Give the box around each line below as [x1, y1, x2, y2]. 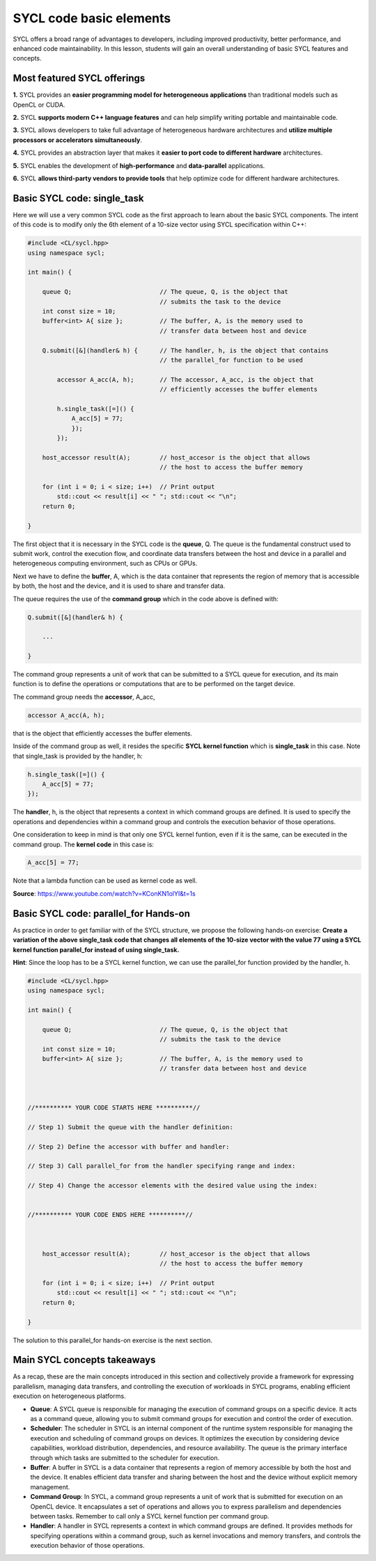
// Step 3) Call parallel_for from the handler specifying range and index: [27, 1162, 296, 1170]
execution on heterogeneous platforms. [13, 1392, 126, 1400]
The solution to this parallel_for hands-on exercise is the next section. [13, 1336, 212, 1344]
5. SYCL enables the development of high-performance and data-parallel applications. [13, 161, 265, 170]
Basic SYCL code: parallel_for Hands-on [13, 908, 191, 919]
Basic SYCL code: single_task [13, 192, 144, 204]
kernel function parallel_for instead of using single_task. [13, 945, 180, 954]
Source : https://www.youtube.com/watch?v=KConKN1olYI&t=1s [13, 889, 196, 898]
